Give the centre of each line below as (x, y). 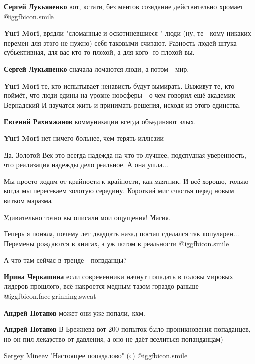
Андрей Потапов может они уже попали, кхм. (75, 312)
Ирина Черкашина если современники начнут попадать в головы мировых (119, 276)
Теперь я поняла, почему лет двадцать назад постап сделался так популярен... (122, 234)
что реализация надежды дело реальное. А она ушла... (86, 164)
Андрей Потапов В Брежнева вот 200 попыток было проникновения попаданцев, (127, 329)
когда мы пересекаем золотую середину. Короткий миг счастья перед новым (119, 191)
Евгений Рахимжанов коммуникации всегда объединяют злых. (100, 121)
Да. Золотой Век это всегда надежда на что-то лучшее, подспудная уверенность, (125, 155)
